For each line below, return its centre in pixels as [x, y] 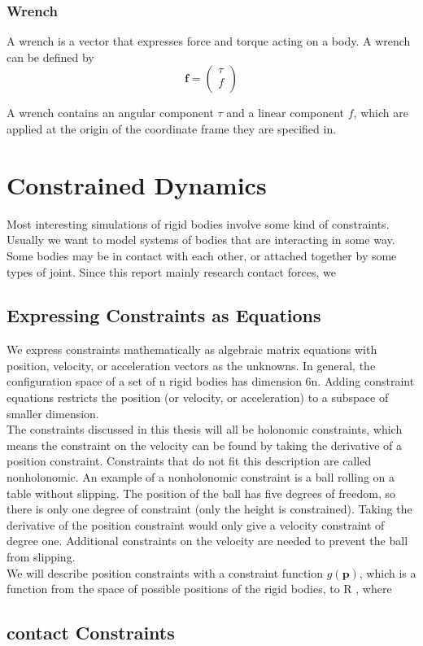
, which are [381, 113]
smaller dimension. [53, 413]
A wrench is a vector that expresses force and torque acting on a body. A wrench [209, 41]
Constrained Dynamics [137, 184]
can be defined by [50, 57]
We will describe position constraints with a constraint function [165, 572]
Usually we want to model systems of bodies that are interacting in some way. [201, 240]
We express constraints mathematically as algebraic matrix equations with [192, 349]
